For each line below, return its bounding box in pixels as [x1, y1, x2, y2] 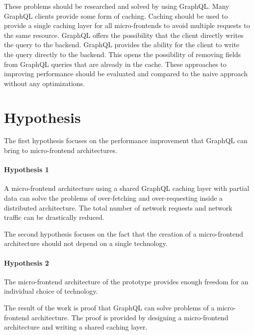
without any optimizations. [4, 78, 85, 88]
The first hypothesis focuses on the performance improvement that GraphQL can [4, 135, 248, 146]
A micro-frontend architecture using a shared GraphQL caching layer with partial [4, 183, 250, 193]
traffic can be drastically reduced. [4, 212, 104, 222]
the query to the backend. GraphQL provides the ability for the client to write [4, 39, 240, 50]
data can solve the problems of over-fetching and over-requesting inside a [4, 193, 223, 203]
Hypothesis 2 [4, 257, 49, 268]
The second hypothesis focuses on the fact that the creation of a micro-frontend [4, 228, 243, 239]
